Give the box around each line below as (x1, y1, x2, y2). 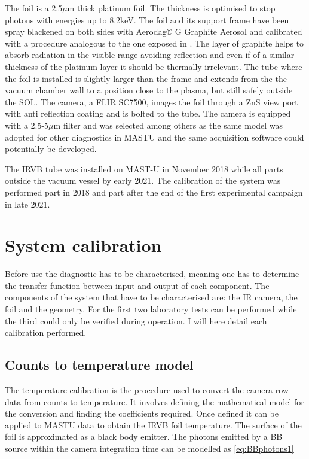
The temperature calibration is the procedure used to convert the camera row (5, 383, 289, 396)
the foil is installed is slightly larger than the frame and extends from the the (5, 72, 287, 84)
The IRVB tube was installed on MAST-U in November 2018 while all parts (5, 162, 283, 175)
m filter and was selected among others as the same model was (53, 118, 283, 131)
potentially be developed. (5, 142, 97, 155)
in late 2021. (5, 197, 50, 210)
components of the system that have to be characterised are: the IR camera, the (5, 291, 298, 303)
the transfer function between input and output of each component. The (5, 279, 270, 291)
